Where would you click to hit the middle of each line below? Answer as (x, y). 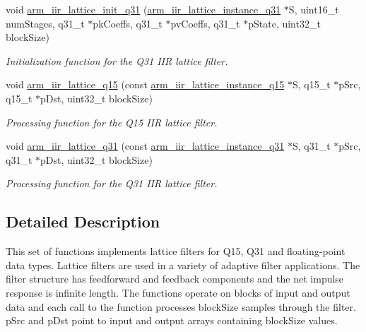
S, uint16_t (314, 9)
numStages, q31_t (45, 23)
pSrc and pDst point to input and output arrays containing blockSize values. (172, 320)
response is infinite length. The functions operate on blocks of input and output (178, 292)
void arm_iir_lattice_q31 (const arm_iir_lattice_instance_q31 (145, 146)
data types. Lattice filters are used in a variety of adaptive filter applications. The (183, 265)
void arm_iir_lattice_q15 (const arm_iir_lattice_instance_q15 (145, 84)
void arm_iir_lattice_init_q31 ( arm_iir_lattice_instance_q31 (143, 9)
